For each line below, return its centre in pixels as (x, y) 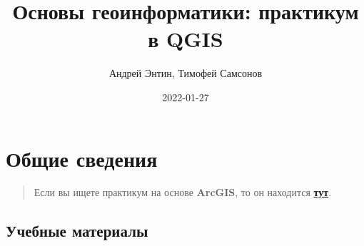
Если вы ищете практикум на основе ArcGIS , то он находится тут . (183, 192)
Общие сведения (82, 158)
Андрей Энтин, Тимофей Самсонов (186, 73)
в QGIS (186, 39)
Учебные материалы (77, 231)
